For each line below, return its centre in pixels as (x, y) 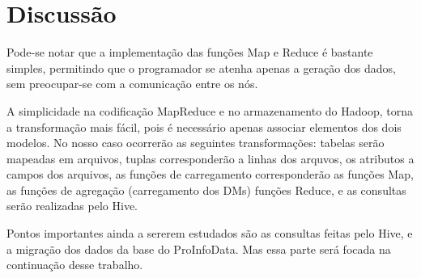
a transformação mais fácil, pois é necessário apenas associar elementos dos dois (204, 126)
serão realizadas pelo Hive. (72, 206)
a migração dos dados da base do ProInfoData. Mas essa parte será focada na (199, 249)
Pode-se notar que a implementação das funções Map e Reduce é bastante (190, 52)
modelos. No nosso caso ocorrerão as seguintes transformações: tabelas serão (196, 143)
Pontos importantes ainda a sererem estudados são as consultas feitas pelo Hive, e (210, 233)
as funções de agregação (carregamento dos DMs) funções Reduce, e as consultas (206, 190)
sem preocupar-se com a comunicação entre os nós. (132, 84)
